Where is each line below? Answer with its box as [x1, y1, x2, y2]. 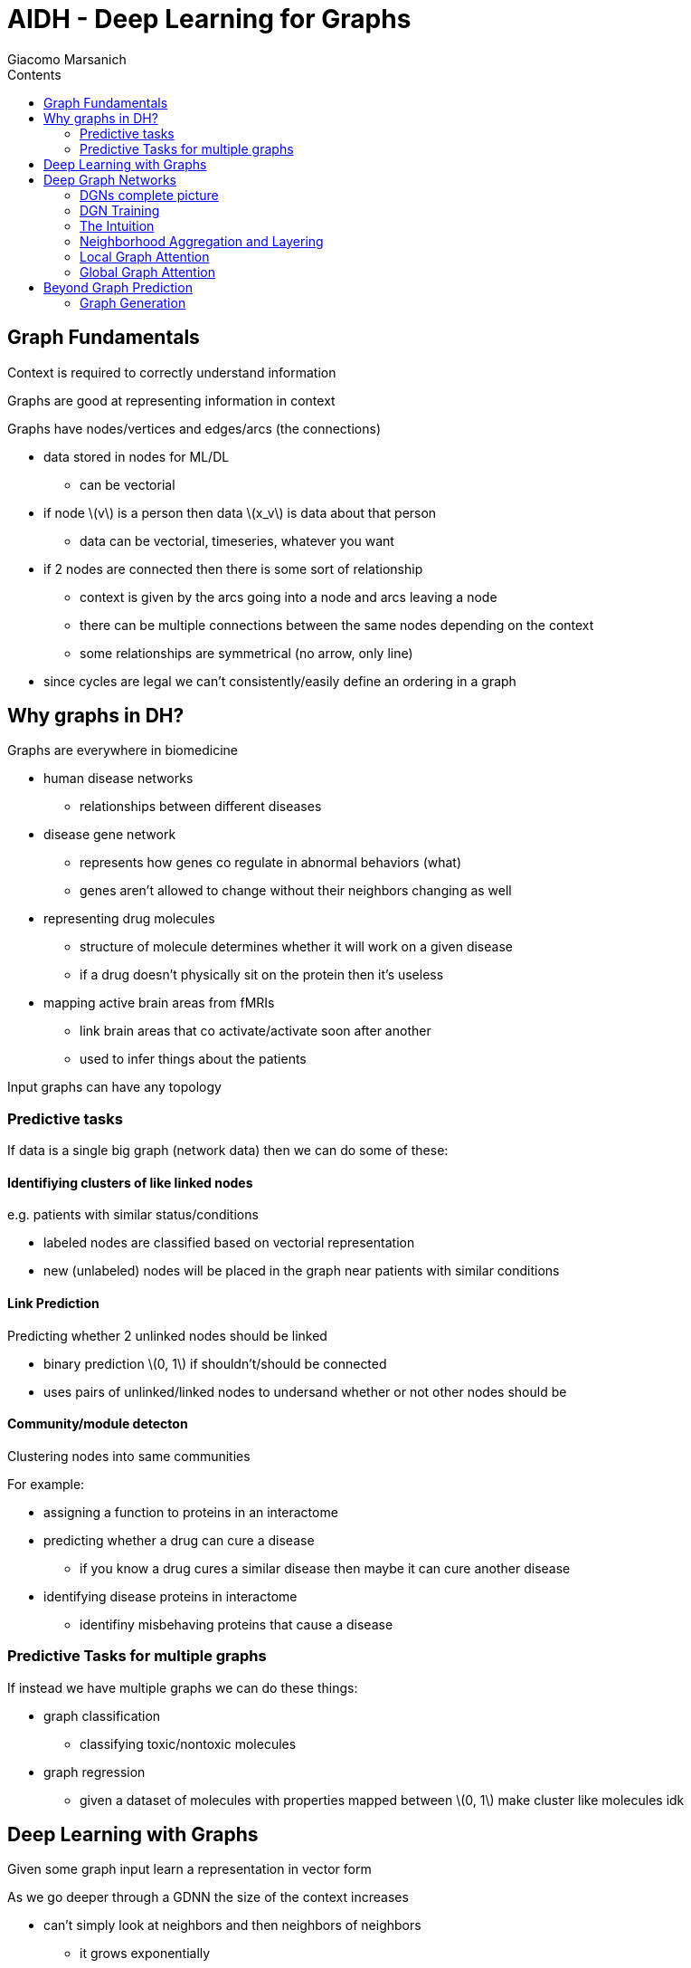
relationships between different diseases [80, 798, 322, 815]
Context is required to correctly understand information [7, 364, 336, 380]
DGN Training [80, 202, 160, 218]
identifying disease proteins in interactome [43, 1588, 298, 1604]
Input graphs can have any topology [7, 1079, 222, 1095]
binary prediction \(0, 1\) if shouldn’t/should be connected [43, 1355, 387, 1371]
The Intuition [80, 217, 155, 234]
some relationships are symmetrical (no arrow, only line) [80, 645, 413, 661]
